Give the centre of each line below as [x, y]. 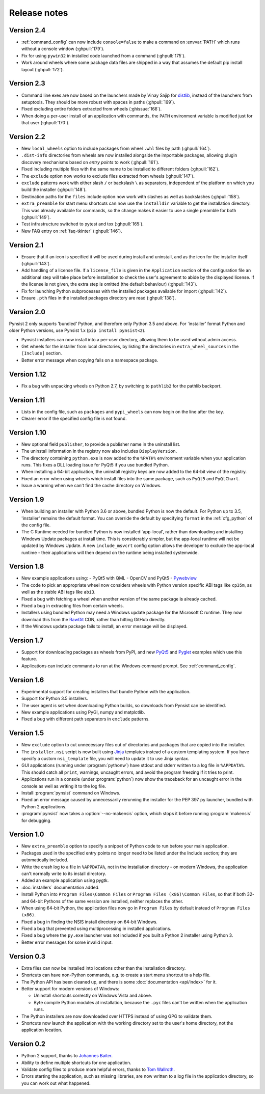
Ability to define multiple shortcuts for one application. [76, 1063]
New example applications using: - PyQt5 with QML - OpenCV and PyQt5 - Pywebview [109, 578]
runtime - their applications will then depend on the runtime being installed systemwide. [110, 552]
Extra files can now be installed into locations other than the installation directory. [104, 968]
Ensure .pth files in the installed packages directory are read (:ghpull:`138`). [99, 298]
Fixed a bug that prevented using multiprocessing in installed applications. [96, 929]
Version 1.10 [28, 432]
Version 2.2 [27, 137]
